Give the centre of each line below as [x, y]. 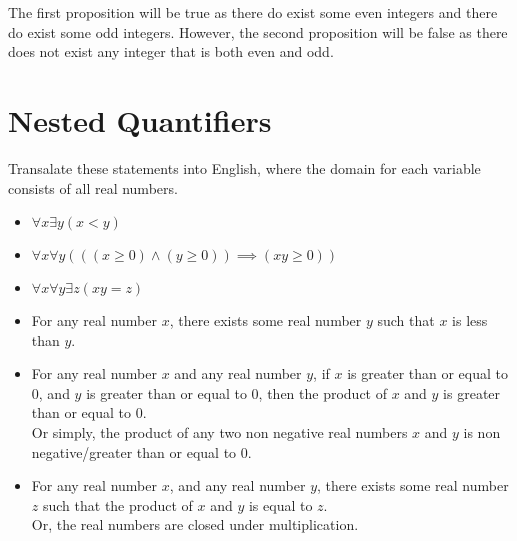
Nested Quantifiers [140, 119]
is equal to [280, 504]
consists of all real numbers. [93, 187]
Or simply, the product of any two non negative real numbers [219, 432]
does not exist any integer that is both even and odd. [171, 51]
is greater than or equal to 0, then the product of [236, 392]
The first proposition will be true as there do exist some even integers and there [253, 12]
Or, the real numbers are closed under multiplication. [195, 524]
